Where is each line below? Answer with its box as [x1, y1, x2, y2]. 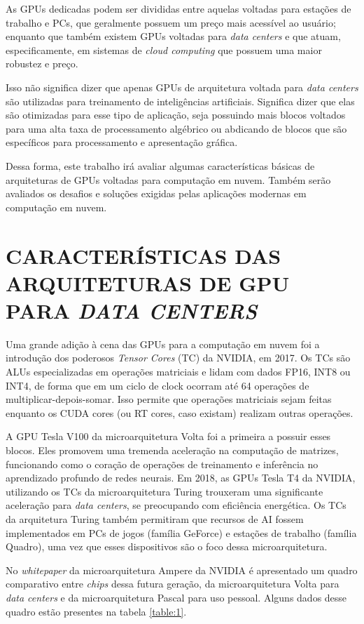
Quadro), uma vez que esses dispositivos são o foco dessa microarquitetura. [6, 539, 328, 554]
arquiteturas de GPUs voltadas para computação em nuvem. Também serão [6, 172, 331, 187]
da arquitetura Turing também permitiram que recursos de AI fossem [6, 511, 304, 526]
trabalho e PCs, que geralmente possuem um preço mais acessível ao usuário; [6, 15, 336, 29]
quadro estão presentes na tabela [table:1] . [6, 604, 187, 618]
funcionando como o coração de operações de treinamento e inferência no [6, 456, 318, 471]
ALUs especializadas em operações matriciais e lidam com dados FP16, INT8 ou [6, 364, 351, 378]
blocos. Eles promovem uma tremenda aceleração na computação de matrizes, [6, 442, 339, 457]
